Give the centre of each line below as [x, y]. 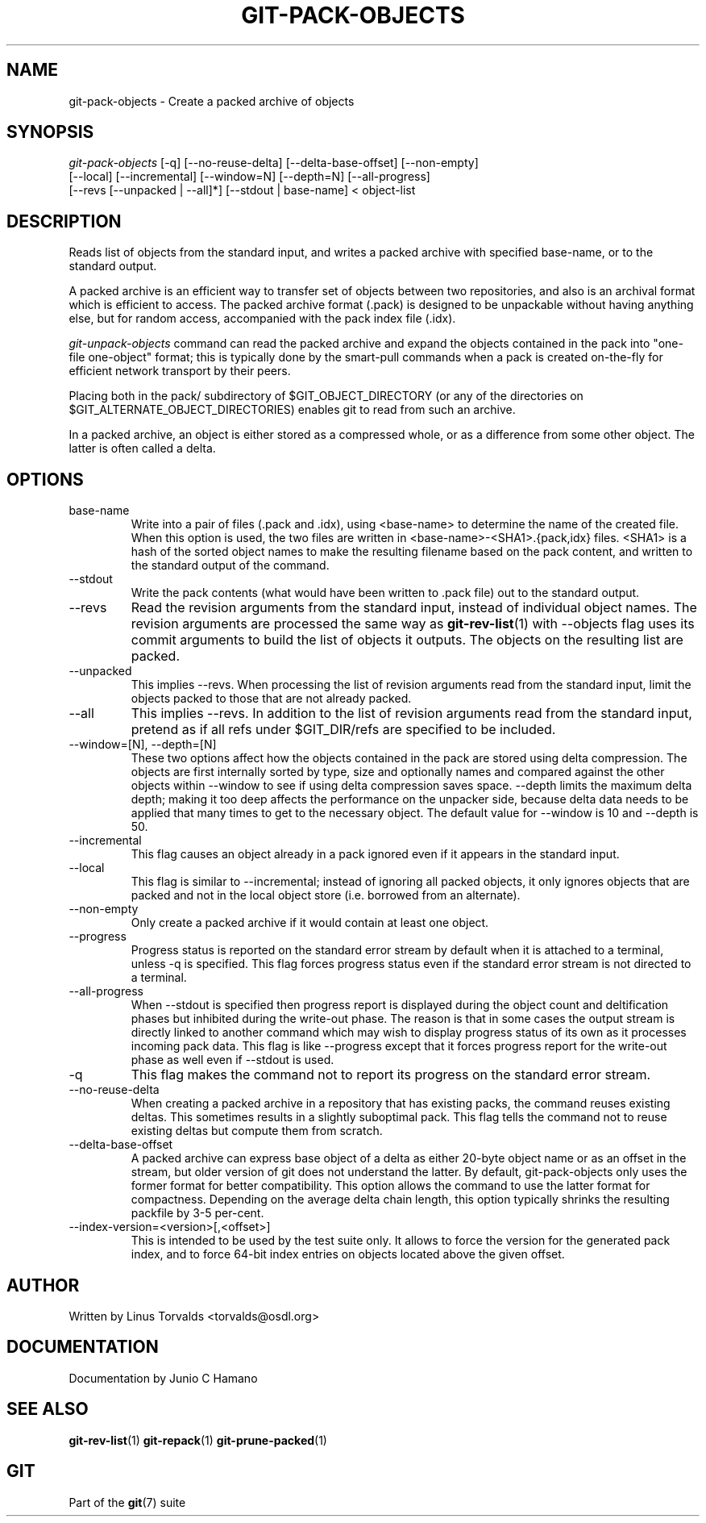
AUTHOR [43, 1285]
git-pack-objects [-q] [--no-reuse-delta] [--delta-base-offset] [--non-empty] [274, 163]
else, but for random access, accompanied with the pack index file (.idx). [262, 319]
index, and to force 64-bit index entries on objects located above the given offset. [348, 1254]
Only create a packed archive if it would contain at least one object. [310, 923]
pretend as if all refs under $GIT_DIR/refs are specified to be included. [343, 730]
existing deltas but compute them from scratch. [257, 1131]
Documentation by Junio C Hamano [163, 1378]
